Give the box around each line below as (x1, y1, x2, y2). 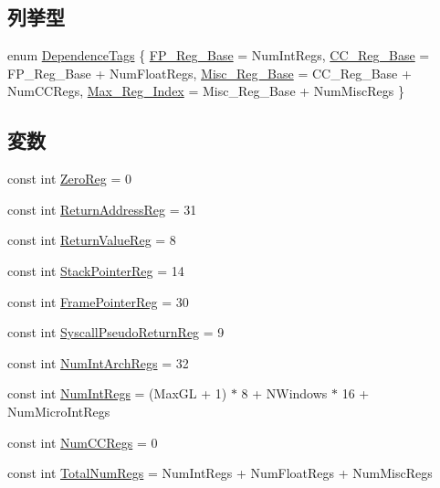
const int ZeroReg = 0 (7, 169, 132, 188)
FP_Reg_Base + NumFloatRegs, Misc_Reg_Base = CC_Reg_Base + (7, 63, 412, 82)
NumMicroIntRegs (7, 401, 110, 420)
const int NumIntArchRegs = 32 (7, 353, 189, 372)
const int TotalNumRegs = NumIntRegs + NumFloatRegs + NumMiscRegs (7, 463, 433, 483)
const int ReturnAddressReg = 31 (7, 199, 197, 218)
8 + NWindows (241, 384, 328, 403)
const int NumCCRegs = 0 (7, 432, 158, 451)
